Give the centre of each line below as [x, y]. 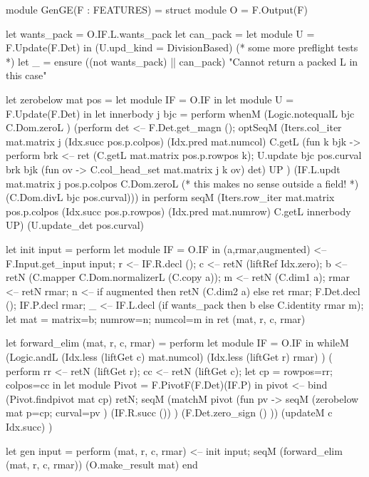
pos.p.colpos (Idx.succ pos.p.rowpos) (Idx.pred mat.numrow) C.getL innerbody [178, 211]
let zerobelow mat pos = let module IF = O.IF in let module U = [150, 99]
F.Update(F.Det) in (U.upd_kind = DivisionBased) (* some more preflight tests [182, 47]
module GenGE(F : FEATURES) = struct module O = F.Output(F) [157, 9]
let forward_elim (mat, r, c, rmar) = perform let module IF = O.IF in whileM [177, 343]
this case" [26, 75]
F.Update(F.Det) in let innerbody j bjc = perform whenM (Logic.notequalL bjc [180, 113]
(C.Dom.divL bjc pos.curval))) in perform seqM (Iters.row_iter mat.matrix [170, 197]
